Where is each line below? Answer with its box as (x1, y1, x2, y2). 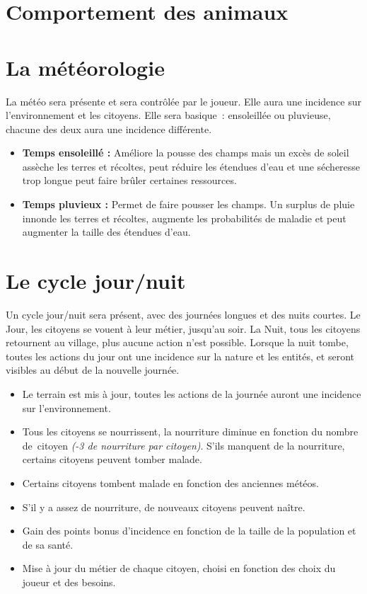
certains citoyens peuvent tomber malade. (22, 452, 202, 467)
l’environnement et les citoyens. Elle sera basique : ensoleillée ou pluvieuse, (6, 108, 331, 122)
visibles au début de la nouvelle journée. (6, 362, 180, 377)
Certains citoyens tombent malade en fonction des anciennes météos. (22, 475, 319, 490)
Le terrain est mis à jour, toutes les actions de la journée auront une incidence (22, 386, 361, 401)
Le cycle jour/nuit (6, 266, 186, 295)
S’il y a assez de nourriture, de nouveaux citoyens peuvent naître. (22, 499, 305, 514)
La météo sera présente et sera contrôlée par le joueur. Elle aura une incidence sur (6, 93, 362, 108)
